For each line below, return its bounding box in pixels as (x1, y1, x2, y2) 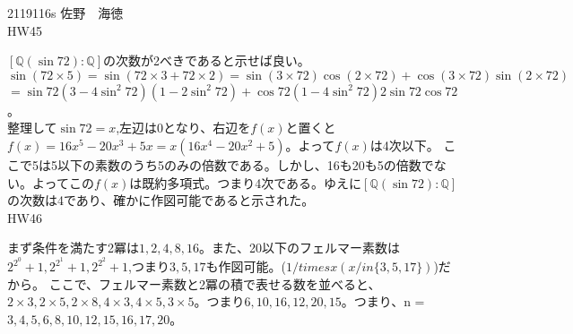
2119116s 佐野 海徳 (7, 4, 124, 21)
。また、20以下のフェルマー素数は (198, 238, 400, 257)
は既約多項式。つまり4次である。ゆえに (129, 173, 362, 192)
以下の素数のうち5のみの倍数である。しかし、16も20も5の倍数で (56, 155, 434, 174)
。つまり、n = (341, 292, 425, 311)
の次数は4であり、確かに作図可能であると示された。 (7, 191, 315, 210)
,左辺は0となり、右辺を (116, 118, 251, 137)
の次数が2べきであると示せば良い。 (103, 51, 310, 70)
